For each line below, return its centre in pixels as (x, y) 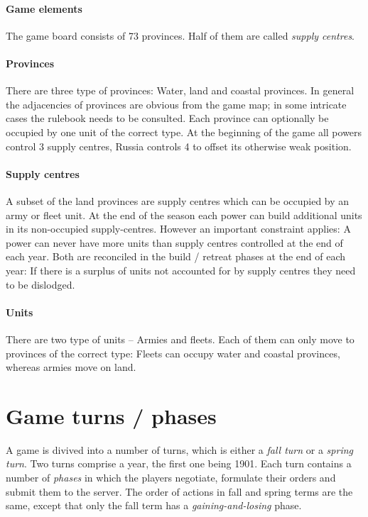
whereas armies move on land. (71, 367)
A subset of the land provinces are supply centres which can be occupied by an (178, 200)
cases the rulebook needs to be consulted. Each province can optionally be (167, 118)
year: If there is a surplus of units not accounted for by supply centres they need (181, 270)
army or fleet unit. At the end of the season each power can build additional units (184, 215)
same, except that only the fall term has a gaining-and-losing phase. (154, 505)
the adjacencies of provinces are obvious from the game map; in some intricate (176, 104)
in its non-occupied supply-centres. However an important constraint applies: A (178, 229)
